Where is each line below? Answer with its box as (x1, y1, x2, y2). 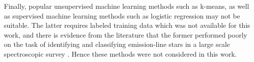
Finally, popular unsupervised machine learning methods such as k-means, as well (4, 1, 249, 11)
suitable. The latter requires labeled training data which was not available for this (4, 20, 250, 30)
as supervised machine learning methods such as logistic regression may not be (4, 10, 240, 21)
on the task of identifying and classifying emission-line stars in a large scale (4, 39, 230, 49)
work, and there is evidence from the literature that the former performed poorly (4, 29, 247, 40)
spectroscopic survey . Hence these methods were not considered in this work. (4, 48, 237, 59)
